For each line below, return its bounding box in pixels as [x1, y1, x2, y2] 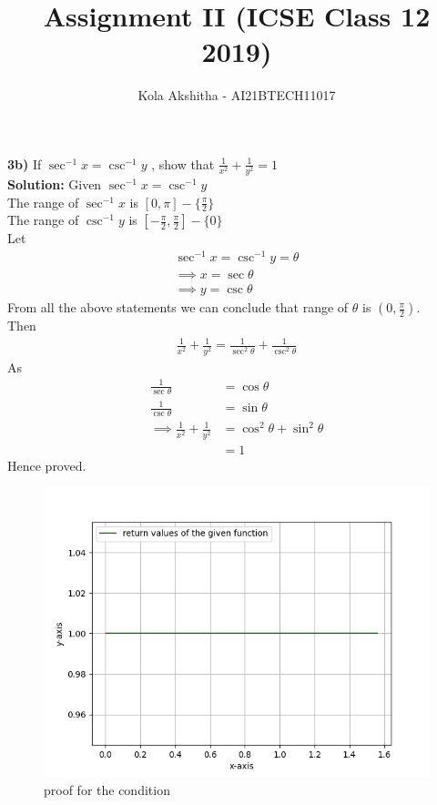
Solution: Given [7, 175, 102, 194]
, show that [151, 154, 215, 173]
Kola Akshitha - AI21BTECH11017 [137, 86, 336, 105]
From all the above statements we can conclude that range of [7, 298, 349, 317]
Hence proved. [7, 455, 86, 474]
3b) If [7, 154, 42, 173]
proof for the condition [44, 780, 170, 799]
